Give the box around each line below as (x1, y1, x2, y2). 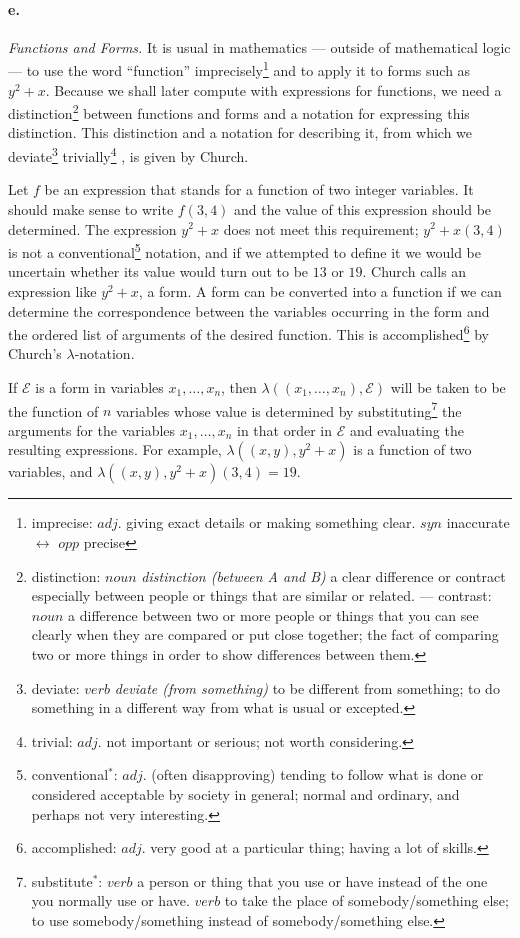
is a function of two (353, 439, 472, 460)
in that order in (237, 419, 332, 440)
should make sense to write (8, 198, 174, 219)
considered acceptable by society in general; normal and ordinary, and (31, 783, 460, 804)
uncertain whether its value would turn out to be (8, 261, 309, 282)
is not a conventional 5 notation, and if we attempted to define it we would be (8, 239, 481, 262)
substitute (31, 870, 93, 891)
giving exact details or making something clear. (126, 512, 416, 533)
